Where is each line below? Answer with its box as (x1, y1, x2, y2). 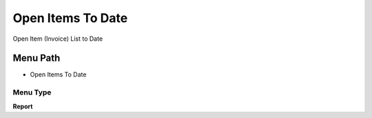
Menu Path (12, 52, 61, 64)
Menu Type (12, 88, 52, 97)
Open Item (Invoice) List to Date (12, 35, 103, 43)
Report (12, 102, 33, 110)
